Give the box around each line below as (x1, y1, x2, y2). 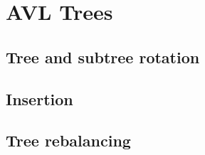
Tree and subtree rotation (6, 46, 200, 68)
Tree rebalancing (6, 129, 131, 151)
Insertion (6, 87, 73, 109)
